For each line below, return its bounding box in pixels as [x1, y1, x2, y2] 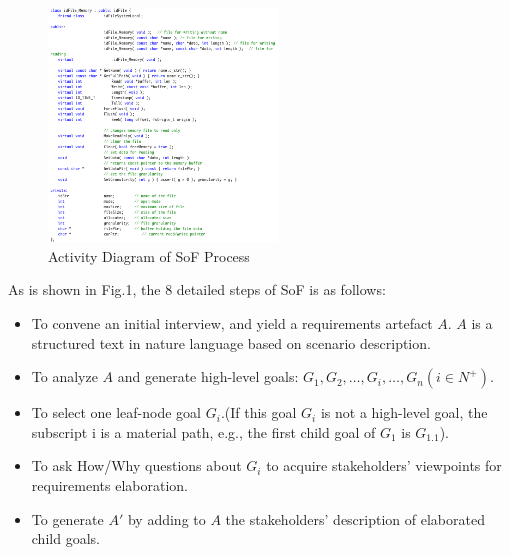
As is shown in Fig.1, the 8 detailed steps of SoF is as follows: [8, 279, 386, 300]
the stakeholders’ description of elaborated [225, 508, 485, 529]
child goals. [31, 528, 100, 549]
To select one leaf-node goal [31, 402, 202, 423]
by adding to [127, 508, 206, 529]
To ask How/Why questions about [31, 455, 242, 476]
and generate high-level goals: [117, 366, 299, 387]
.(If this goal [220, 402, 297, 423]
